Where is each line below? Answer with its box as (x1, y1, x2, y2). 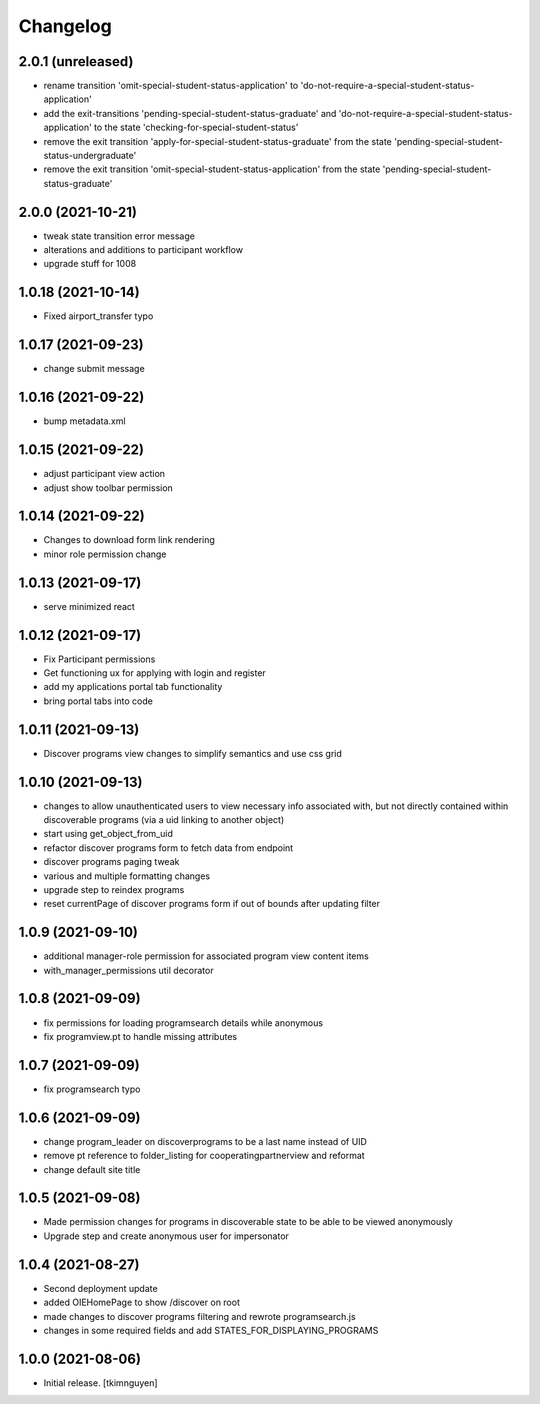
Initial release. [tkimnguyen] (43, 1376, 159, 1389)
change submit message (43, 363, 145, 375)
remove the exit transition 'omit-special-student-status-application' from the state (43, 163, 381, 175)
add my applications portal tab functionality (43, 681, 223, 693)
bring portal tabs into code (43, 695, 154, 707)
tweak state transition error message (43, 230, 195, 242)
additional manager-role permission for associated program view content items (43, 950, 369, 962)
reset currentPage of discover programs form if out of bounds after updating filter (43, 898, 380, 910)
